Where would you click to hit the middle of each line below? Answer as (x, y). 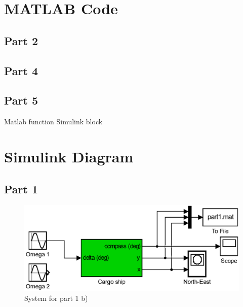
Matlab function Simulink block (53, 122)
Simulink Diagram (69, 156)
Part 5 (21, 100)
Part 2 (21, 40)
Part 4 (21, 70)
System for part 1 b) (56, 298)
